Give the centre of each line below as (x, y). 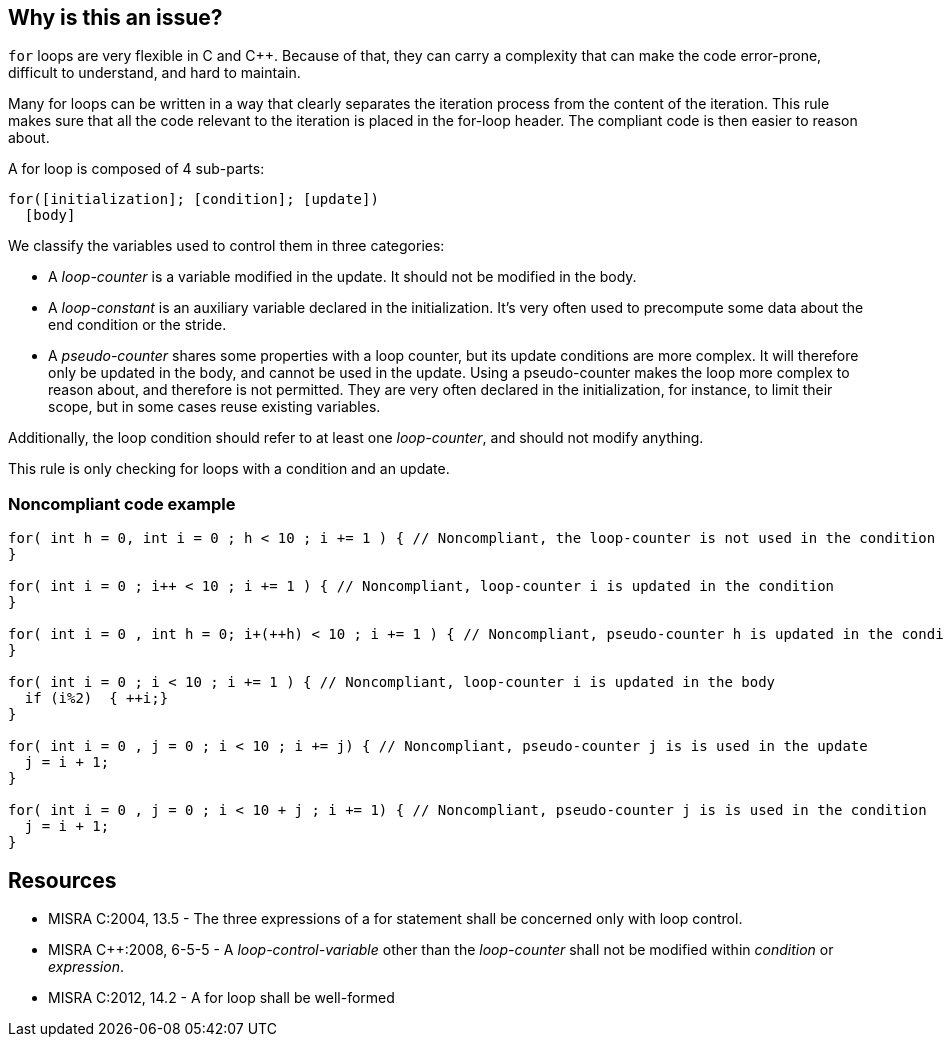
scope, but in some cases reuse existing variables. (214, 407)
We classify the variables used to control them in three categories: (226, 246)
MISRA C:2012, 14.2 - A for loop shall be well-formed (221, 998)
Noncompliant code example (122, 503)
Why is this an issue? (115, 17)
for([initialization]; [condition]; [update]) (193, 199)
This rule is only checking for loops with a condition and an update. (229, 469)
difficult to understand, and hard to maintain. (154, 73)
